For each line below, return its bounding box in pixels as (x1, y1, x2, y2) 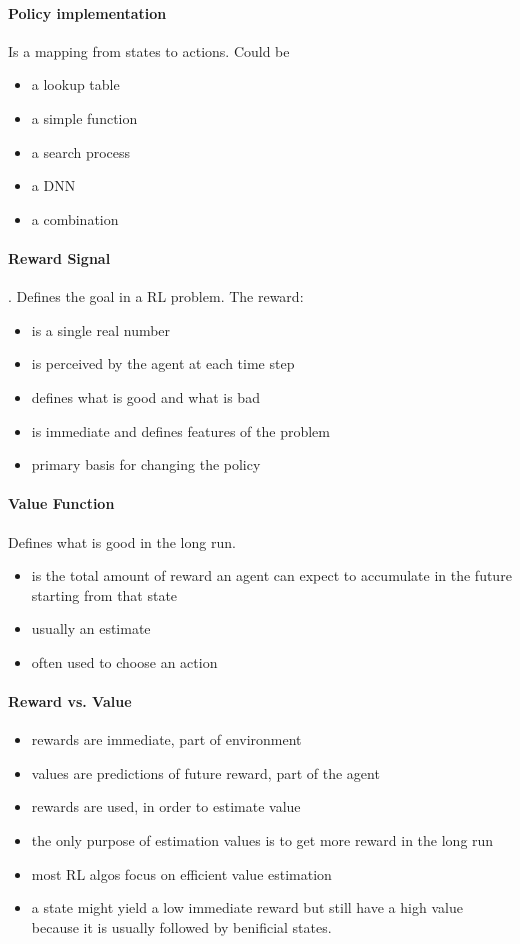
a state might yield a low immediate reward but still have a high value (31, 897, 463, 918)
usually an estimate (31, 618, 151, 639)
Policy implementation (8, 2, 167, 23)
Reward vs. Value (8, 691, 132, 712)
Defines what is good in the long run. (8, 531, 236, 552)
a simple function (31, 107, 138, 128)
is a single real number (31, 319, 171, 340)
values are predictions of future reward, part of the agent (31, 762, 380, 783)
